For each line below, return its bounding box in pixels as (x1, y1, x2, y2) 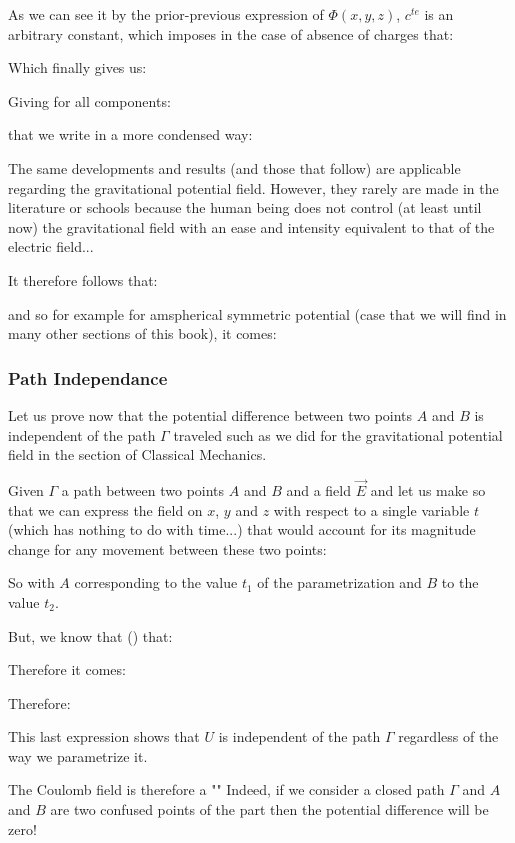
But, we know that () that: (8, 625, 173, 646)
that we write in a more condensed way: (8, 124, 253, 145)
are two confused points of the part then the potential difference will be (50, 799, 489, 820)
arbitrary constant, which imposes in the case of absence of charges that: (8, 23, 454, 44)
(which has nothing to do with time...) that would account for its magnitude (8, 519, 476, 540)
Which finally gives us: (8, 57, 147, 78)
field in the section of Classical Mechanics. (8, 444, 267, 465)
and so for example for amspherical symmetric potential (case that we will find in (8, 303, 507, 324)
